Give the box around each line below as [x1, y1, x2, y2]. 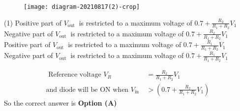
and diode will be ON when [46, 86, 129, 93]
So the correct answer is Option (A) [4, 97, 117, 108]
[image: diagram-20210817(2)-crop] [24, 3, 140, 10]
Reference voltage [48, 71, 101, 79]
